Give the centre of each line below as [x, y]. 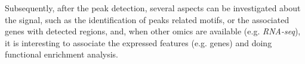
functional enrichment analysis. [61, 54]
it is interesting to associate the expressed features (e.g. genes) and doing [138, 42]
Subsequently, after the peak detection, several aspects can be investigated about [153, 8]
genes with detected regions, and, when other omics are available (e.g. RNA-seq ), [153, 31]
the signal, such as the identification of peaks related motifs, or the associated [147, 19]
